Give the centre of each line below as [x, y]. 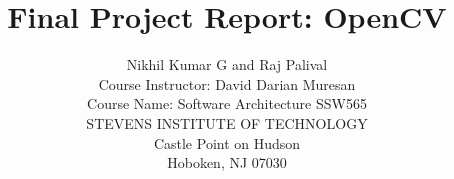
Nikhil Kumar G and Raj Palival [227, 64]
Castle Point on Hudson [227, 142]
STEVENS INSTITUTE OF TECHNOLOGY [227, 122]
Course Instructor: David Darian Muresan [227, 83]
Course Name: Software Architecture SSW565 [227, 103]
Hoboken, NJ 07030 [227, 162]
